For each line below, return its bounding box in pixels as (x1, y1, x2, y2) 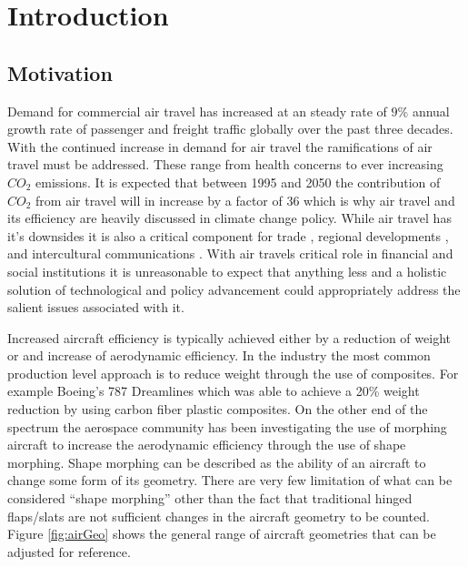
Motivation (7, 58, 113, 86)
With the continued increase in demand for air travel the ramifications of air (7, 137, 433, 156)
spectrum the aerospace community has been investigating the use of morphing (7, 417, 447, 436)
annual (412, 101, 450, 120)
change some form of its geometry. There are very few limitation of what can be (7, 471, 453, 490)
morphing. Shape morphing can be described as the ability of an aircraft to (7, 452, 426, 471)
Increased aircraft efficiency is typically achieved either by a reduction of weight (7, 328, 451, 347)
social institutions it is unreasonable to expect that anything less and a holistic (7, 261, 447, 280)
